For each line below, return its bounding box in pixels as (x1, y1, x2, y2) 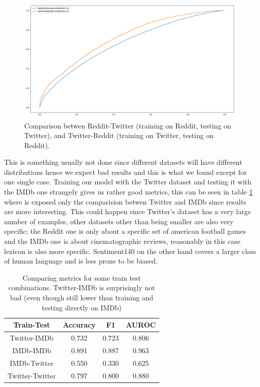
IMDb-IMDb (12, 345, 51, 355)
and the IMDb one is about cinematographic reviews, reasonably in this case (4, 236, 240, 246)
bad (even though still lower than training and (10, 292, 154, 302)
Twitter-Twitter (8, 370, 56, 380)
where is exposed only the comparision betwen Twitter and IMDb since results (4, 196, 246, 207)
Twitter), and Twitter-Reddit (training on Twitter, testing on (24, 130, 214, 141)
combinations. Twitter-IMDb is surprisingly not (8, 282, 155, 293)
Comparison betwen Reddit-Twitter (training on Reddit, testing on (24, 120, 231, 131)
